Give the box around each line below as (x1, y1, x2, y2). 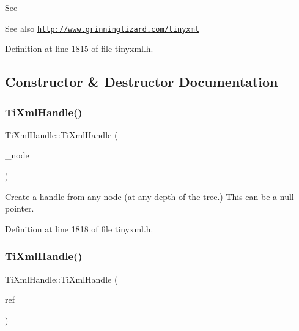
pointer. (5, 202, 34, 215)
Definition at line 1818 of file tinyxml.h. (5, 222, 153, 235)
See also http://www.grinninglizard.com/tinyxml (5, 21, 199, 34)
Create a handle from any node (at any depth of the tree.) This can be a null (5, 190, 294, 203)
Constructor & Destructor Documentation (5, 72, 278, 91)
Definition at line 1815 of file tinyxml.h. (5, 42, 153, 55)
